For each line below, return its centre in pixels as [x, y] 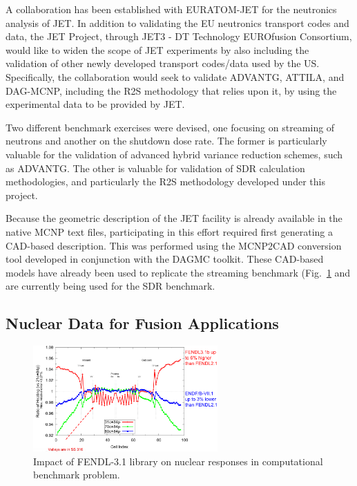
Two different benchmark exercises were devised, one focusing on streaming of [170, 127]
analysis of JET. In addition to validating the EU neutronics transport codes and [177, 22]
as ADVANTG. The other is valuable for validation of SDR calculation [155, 168]
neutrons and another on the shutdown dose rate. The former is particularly [166, 141]
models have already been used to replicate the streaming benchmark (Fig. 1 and [178, 272]
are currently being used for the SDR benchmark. [110, 286]
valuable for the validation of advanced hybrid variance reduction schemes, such [174, 154]
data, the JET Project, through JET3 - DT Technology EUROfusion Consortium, [179, 36]
